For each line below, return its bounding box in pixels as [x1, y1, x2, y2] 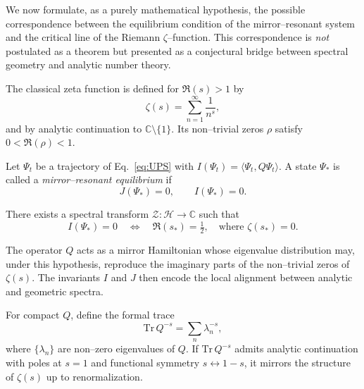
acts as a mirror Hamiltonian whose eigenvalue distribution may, [76, 242, 355, 257]
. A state [279, 158, 317, 173]
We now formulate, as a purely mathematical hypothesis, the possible [6, 2, 306, 16]
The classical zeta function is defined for [6, 80, 180, 95]
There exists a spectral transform [6, 206, 149, 221]
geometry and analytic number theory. [6, 57, 171, 72]
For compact [6, 307, 60, 322]
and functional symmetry [91, 354, 200, 369]
